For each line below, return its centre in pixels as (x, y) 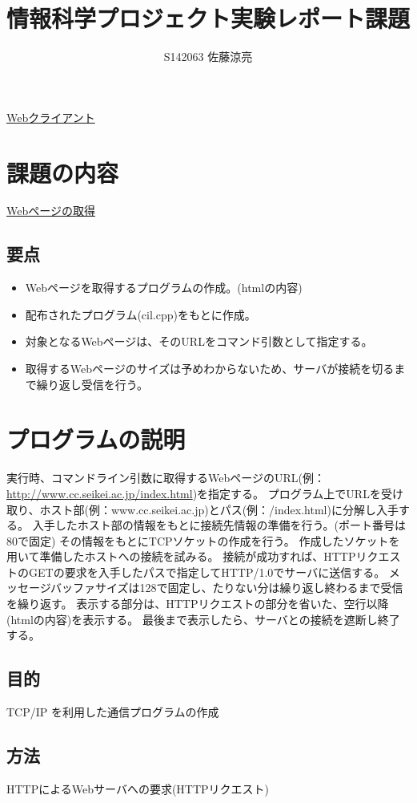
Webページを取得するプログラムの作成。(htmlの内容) (164, 288)
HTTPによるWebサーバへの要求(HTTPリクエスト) (138, 788)
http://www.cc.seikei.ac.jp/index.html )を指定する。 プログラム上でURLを (194, 493)
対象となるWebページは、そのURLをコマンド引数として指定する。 (199, 341)
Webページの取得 (51, 211)
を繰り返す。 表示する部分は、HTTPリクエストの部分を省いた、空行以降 (198, 604)
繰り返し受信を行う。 (92, 384)
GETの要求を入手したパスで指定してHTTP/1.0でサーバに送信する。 (207, 572)
